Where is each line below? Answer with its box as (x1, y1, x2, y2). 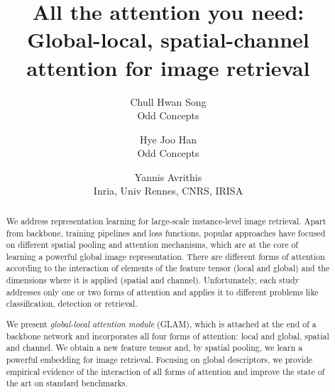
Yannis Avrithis (134, 169, 202, 184)
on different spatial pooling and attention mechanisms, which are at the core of (6, 239, 298, 251)
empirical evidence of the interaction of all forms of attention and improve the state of (6, 365, 325, 377)
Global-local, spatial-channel (27, 25, 309, 54)
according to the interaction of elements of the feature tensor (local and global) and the (6, 262, 330, 274)
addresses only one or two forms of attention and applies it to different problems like (6, 285, 319, 298)
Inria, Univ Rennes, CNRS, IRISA (93, 183, 243, 198)
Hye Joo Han (140, 131, 197, 146)
